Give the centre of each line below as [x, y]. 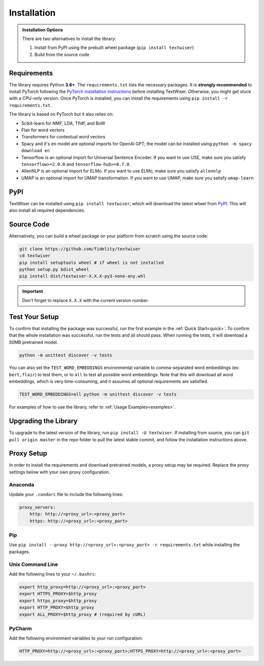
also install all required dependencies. [47, 210]
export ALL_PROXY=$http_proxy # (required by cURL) [83, 614]
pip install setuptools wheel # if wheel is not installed [91, 262]
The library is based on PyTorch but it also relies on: [61, 114]
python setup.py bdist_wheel [54, 269]
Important [33, 291]
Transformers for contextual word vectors [63, 137]
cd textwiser [35, 256]
